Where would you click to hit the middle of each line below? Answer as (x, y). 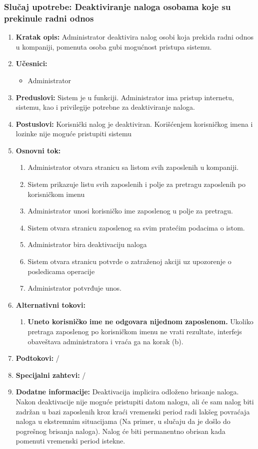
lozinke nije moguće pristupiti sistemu (74, 134)
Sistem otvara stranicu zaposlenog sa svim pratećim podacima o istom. (136, 227)
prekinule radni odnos (49, 18)
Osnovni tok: (38, 150)
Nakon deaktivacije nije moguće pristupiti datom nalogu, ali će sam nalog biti (135, 401)
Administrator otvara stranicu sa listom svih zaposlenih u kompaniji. (133, 167)
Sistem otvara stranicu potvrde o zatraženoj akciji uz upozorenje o (129, 261)
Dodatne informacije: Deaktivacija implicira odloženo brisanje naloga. (127, 392)
